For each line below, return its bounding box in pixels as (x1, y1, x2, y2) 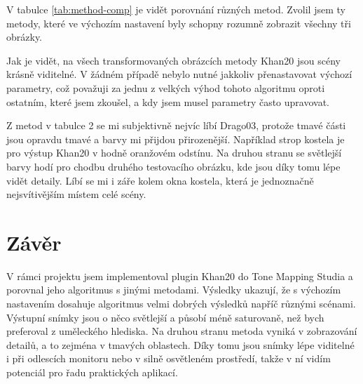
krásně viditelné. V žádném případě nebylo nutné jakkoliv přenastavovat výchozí (6, 67, 352, 81)
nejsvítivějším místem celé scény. (6, 187, 146, 201)
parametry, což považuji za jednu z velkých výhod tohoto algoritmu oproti (6, 80, 325, 95)
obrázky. (6, 29, 43, 44)
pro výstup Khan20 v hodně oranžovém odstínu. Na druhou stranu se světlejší (6, 145, 342, 160)
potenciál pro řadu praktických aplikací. (6, 365, 178, 379)
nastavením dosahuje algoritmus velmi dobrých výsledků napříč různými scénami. (6, 296, 356, 311)
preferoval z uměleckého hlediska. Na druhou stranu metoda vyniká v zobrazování (6, 324, 357, 338)
